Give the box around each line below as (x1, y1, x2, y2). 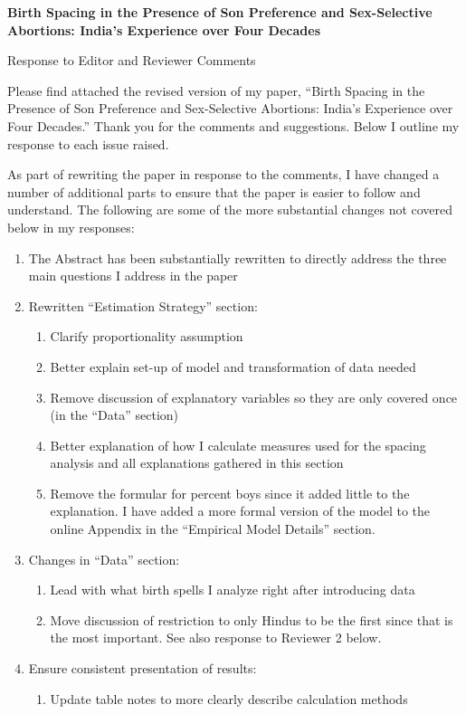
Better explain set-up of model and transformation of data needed (50, 357, 416, 376)
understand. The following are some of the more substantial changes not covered (7, 200, 453, 219)
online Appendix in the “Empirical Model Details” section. (50, 519, 376, 538)
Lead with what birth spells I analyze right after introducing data (50, 580, 415, 599)
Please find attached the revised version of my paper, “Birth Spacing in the (7, 81, 425, 100)
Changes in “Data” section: (28, 549, 180, 568)
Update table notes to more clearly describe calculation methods (50, 689, 408, 708)
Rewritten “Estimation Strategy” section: (28, 296, 258, 315)
